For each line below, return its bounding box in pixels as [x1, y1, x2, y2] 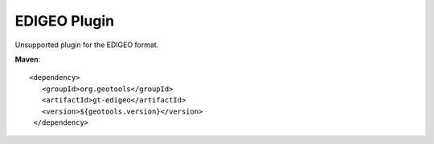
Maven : [14, 54, 41, 64]
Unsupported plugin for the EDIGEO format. [14, 40, 159, 50]
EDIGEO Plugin [14, 12, 115, 30]
